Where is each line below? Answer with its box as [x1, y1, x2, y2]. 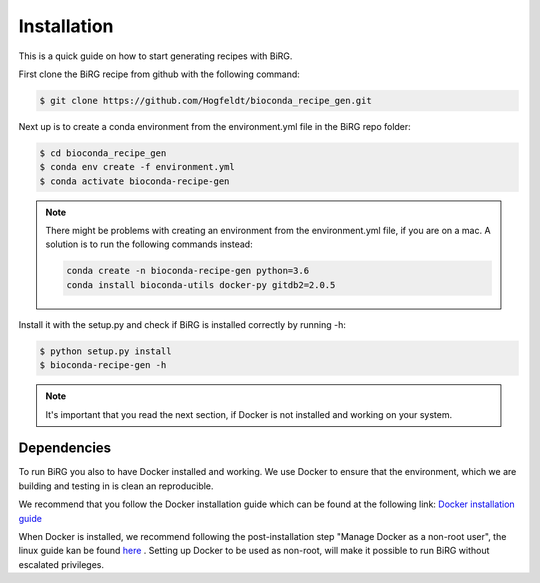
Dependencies [18, 440, 112, 457]
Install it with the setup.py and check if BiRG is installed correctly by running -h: [18, 318, 347, 330]
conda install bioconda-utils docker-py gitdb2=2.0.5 [66, 279, 336, 290]
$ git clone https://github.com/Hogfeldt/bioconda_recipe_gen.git [39, 95, 372, 106]
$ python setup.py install [39, 345, 172, 357]
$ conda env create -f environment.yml [39, 161, 235, 173]
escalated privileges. [18, 558, 105, 570]
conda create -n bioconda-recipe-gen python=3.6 [66, 265, 310, 277]
